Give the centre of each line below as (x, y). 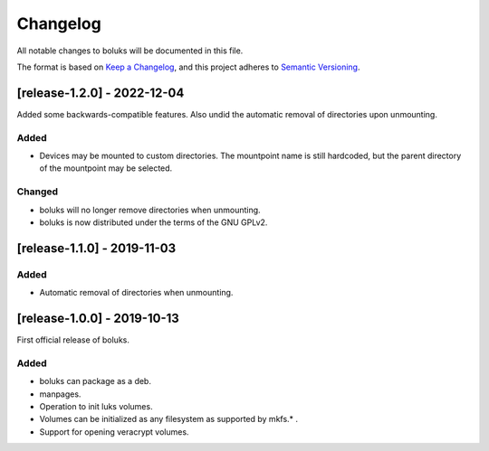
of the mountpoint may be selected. (106, 168)
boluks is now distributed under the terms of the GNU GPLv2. (153, 222)
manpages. (60, 394)
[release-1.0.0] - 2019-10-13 (98, 318)
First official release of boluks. (73, 340)
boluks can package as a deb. (95, 381)
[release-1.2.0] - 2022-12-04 (101, 93)
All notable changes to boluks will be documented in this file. (130, 51)
